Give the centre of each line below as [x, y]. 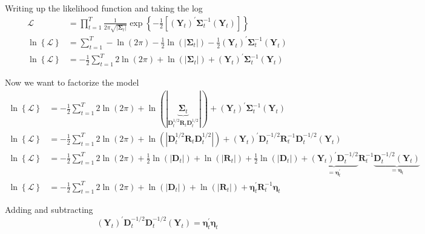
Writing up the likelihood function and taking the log [104, 8]
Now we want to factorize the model [72, 82]
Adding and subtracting [49, 210]
